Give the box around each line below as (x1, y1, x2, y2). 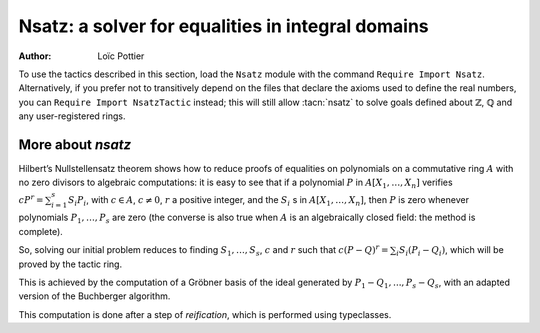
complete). (18, 225, 64, 237)
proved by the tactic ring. (18, 258, 123, 270)
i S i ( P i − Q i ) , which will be (396, 244, 504, 258)
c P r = (18, 192, 44, 205)
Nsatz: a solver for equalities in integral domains (18, 15, 429, 37)
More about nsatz (18, 136, 132, 153)
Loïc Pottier (97, 50, 145, 62)
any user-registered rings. (18, 110, 126, 122)
